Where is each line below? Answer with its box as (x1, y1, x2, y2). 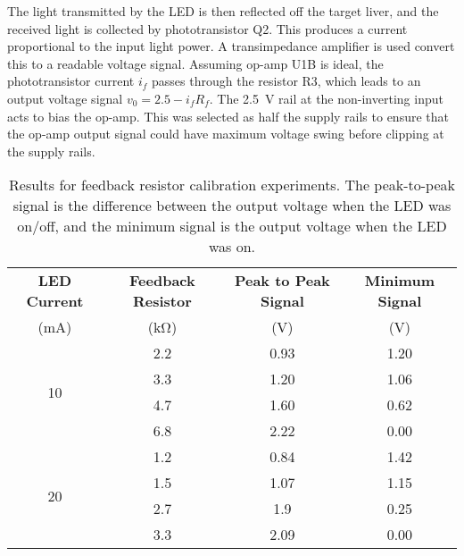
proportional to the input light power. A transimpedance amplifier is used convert (7, 37, 455, 55)
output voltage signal (7, 88, 123, 107)
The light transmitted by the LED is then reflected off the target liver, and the (7, 2, 439, 20)
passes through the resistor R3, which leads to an (152, 72, 421, 90)
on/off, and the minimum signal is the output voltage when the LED (17, 215, 447, 237)
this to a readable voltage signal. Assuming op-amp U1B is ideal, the (7, 54, 384, 72)
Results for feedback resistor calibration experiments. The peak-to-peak (9, 174, 455, 196)
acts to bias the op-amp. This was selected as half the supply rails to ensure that (7, 106, 449, 125)
